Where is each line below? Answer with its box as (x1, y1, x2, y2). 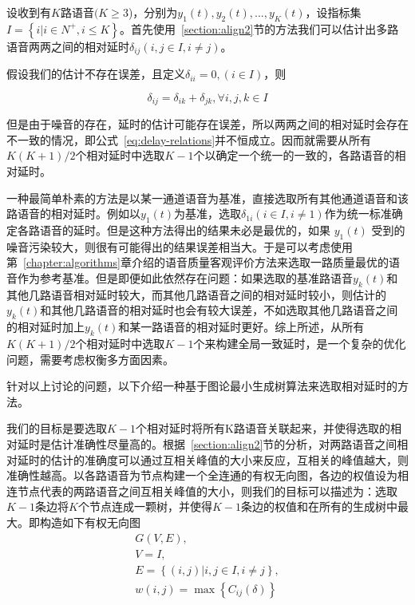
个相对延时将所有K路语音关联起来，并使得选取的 (136, 420, 390, 437)
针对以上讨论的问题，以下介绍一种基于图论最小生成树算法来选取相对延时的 (6, 378, 397, 394)
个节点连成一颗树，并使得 (77, 498, 212, 515)
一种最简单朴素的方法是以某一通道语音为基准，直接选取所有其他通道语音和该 (6, 189, 409, 206)
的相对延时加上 (6, 318, 85, 335)
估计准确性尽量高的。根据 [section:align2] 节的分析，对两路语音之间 (50, 436, 397, 452)
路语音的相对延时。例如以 (6, 205, 140, 222)
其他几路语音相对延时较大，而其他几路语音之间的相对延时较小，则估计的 (6, 286, 386, 302)
